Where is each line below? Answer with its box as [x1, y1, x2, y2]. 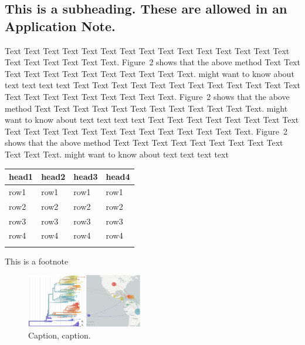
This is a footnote [5, 254, 69, 267]
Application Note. [5, 16, 116, 35]
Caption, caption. [28, 329, 91, 341]
